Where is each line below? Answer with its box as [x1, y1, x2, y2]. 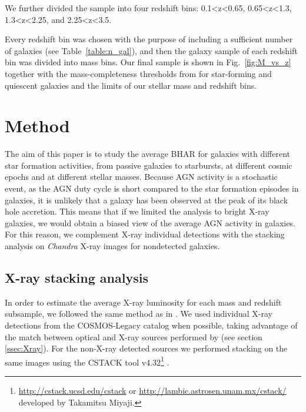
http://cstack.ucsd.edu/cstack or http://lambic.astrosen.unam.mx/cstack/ [18, 384, 287, 397]
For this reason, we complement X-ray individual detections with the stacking [5, 228, 285, 240]
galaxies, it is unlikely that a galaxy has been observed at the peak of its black [5, 193, 288, 206]
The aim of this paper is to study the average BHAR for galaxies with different [5, 148, 290, 160]
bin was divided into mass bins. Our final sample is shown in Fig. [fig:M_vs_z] [5, 56, 291, 68]
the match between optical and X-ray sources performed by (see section [5, 330, 262, 343]
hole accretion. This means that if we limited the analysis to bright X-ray [5, 205, 270, 217]
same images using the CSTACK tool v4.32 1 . [5, 354, 169, 368]
